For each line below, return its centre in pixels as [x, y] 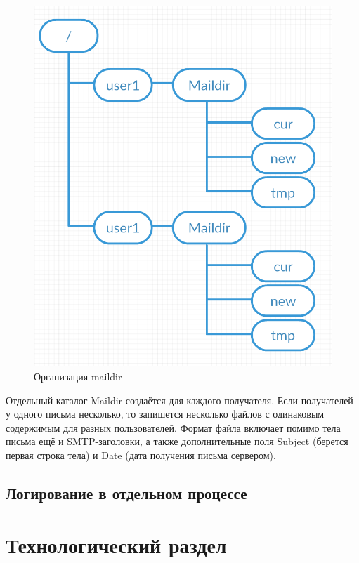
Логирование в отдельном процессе [126, 492]
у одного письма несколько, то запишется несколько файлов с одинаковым [165, 414]
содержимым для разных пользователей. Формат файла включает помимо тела [173, 427]
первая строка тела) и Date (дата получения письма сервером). [141, 455]
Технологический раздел [116, 544]
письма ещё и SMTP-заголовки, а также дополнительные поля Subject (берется [177, 441]
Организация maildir [78, 376]
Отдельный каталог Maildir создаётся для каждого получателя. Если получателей [179, 400]
